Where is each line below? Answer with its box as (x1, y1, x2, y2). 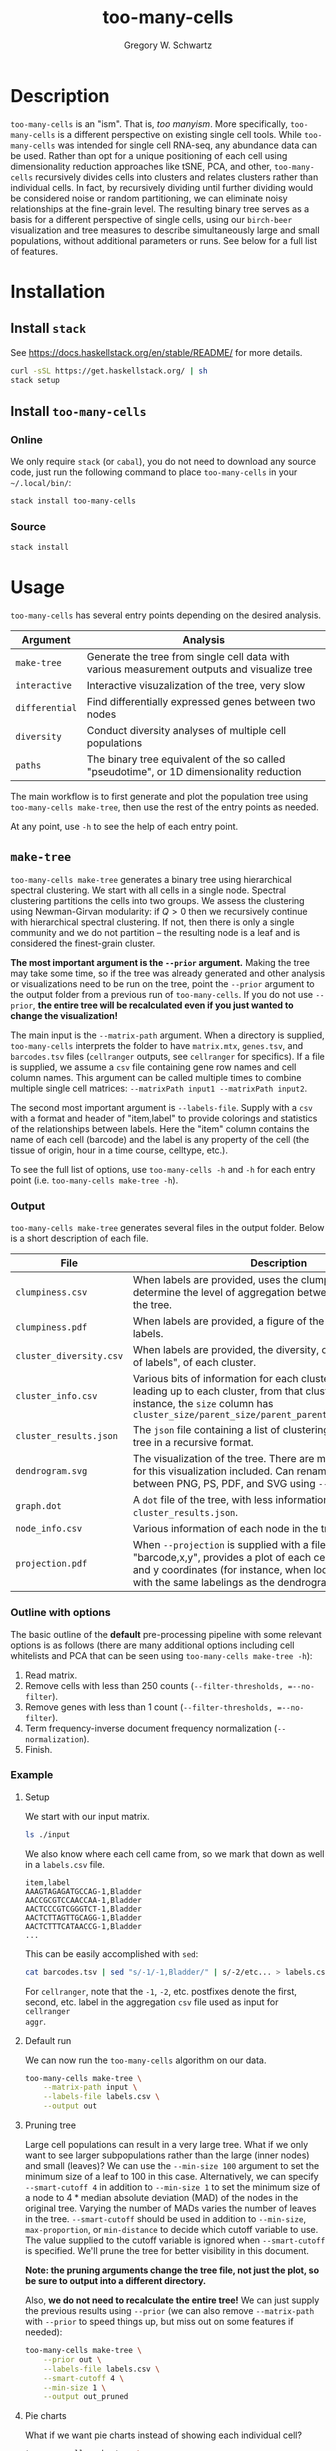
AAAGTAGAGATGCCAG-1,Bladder (24, 1886, 142, 1896)
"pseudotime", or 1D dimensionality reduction (86, 765, 302, 779)
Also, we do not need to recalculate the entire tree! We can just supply (24, 2294, 320, 2306)
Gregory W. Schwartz (123, 39, 213, 51)
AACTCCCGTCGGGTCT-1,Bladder (24, 1904, 142, 1914)
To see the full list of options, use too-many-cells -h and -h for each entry (10, 1163, 316, 1175)
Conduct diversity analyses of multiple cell (86, 724, 287, 738)
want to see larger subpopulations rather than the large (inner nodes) (24, 2149, 310, 2161)
